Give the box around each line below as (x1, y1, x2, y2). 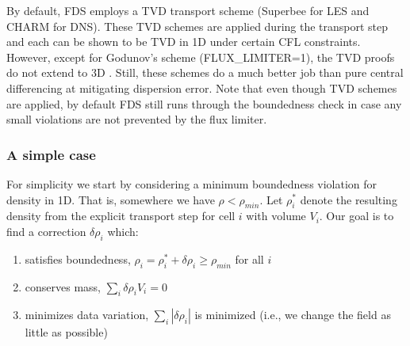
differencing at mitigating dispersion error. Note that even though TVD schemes (6, 79, 397, 96)
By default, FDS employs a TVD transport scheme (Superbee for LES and (6, 2, 370, 18)
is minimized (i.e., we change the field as (194, 306, 391, 323)
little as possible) (25, 324, 108, 340)
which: (107, 222, 139, 239)
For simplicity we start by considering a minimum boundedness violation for (6, 175, 377, 192)
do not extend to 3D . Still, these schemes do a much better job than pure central (6, 64, 404, 81)
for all (235, 250, 264, 267)
